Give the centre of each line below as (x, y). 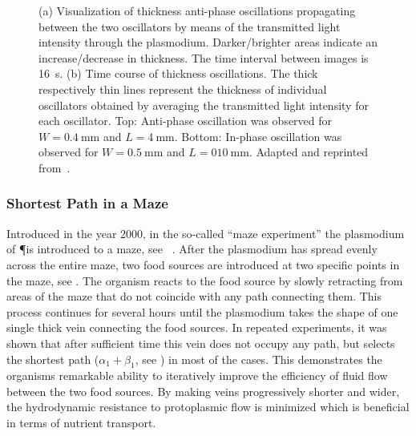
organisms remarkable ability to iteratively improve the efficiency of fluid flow (197, 375)
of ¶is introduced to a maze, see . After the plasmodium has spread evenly (192, 249)
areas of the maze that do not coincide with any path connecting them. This (194, 296)
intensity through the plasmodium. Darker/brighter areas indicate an (208, 42)
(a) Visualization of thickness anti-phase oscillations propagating (197, 10)
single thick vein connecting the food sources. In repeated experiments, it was (197, 327)
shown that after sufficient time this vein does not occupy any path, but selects (201, 343)
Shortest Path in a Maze (87, 203)
